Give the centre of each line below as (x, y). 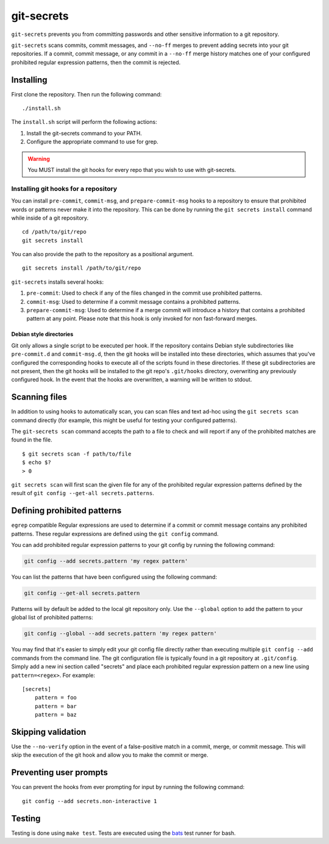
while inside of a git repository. (50, 218)
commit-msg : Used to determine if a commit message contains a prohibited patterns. (133, 301)
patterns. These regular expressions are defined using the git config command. (115, 534)
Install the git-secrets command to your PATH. (84, 133)
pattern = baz (56, 715)
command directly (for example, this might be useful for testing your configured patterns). (124, 420)
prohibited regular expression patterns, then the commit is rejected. (96, 62)
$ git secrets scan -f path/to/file (77, 454)
